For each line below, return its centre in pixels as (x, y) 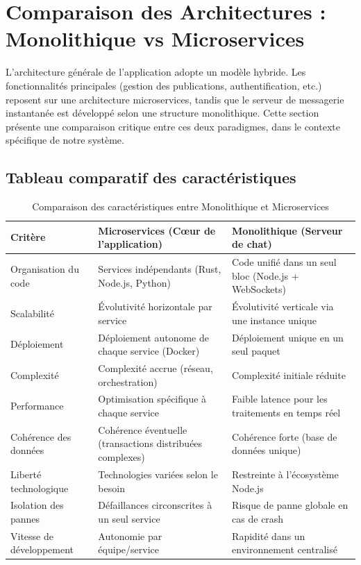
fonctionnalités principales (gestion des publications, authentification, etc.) (164, 85)
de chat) (252, 244)
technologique (40, 488)
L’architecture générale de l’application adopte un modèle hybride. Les (156, 72)
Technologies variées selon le (158, 474)
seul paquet (256, 351)
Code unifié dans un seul (284, 262)
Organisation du (45, 268)
